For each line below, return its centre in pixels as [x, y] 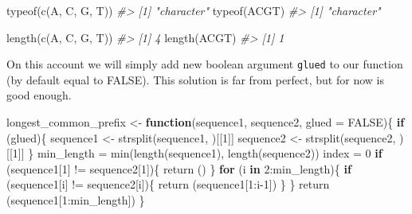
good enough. [39, 95]
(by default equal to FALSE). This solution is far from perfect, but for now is [195, 79]
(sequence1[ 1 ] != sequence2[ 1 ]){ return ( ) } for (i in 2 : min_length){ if [179, 168]
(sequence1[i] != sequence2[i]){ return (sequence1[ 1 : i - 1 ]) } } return [168, 184]
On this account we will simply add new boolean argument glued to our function [205, 64]
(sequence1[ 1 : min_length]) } [76, 200]
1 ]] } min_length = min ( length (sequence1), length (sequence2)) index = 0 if [197, 153]
